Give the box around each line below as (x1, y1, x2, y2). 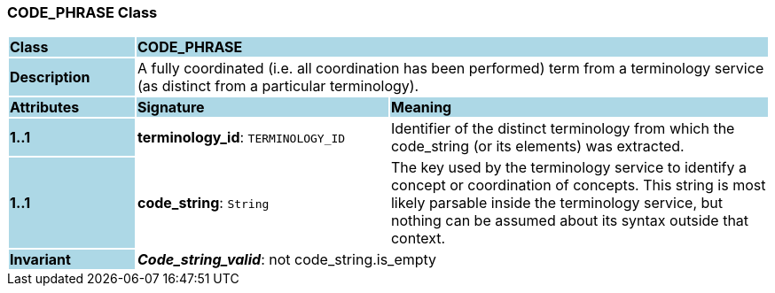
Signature (137, 98, 205, 117)
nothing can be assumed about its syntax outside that (390, 212, 749, 230)
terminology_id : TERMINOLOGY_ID (137, 128, 346, 147)
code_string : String (137, 194, 270, 212)
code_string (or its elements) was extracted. (390, 137, 685, 156)
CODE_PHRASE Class (7, 4, 158, 21)
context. (390, 229, 446, 248)
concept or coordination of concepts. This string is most (390, 176, 766, 195)
